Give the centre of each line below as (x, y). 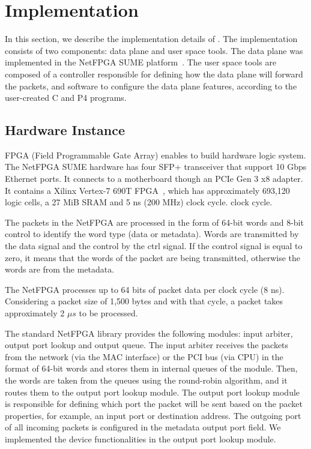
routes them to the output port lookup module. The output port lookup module (152, 392)
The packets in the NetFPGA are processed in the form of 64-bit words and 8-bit (154, 222)
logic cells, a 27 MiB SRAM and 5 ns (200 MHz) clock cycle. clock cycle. (139, 202)
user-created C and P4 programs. (66, 98)
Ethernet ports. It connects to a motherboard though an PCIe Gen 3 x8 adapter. (154, 179)
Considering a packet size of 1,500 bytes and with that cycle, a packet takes (144, 301)
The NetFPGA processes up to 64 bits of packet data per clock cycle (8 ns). (145, 289)
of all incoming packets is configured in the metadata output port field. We (143, 427)
